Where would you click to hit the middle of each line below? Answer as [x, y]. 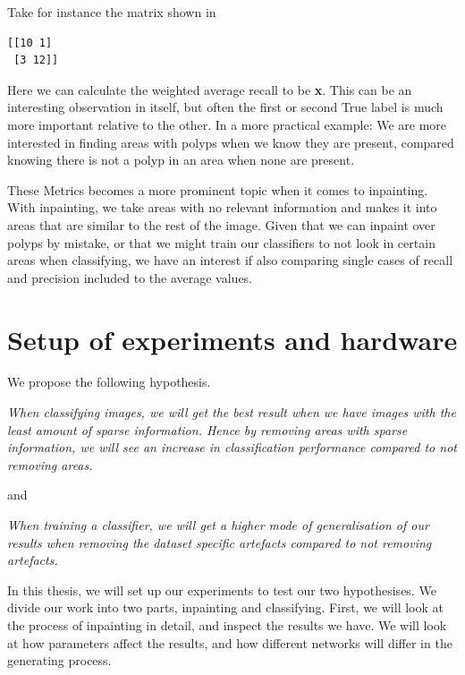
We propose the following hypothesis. [109, 382]
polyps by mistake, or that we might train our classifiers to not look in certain [221, 242]
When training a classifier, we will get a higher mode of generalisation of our [218, 525]
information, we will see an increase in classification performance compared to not [232, 447]
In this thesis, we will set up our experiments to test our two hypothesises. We [222, 590]
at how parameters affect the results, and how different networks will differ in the [230, 642]
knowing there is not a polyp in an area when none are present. [181, 160]
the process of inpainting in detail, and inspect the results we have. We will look [227, 624]
